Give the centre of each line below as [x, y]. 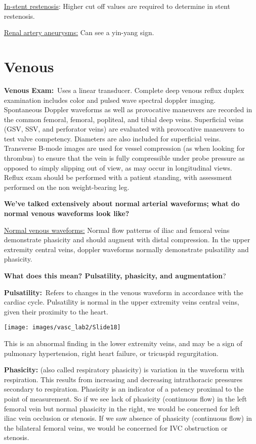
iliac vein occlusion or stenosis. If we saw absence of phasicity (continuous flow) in [128, 418]
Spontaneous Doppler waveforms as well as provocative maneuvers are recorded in [128, 110]
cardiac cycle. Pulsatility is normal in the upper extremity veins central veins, [122, 302]
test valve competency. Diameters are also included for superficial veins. [112, 138]
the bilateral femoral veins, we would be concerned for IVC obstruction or [116, 427]
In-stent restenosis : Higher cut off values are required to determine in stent [117, 6]
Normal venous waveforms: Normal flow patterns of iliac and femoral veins [117, 230]
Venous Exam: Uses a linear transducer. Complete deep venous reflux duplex [124, 90]
